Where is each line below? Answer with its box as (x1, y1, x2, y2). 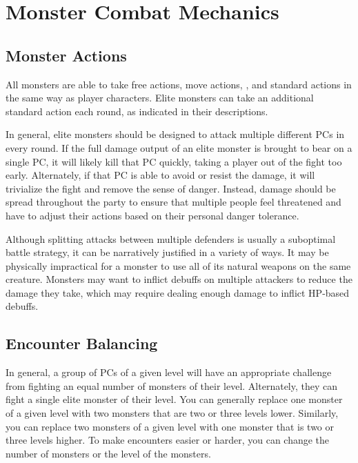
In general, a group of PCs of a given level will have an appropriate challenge (6, 365, 332, 380)
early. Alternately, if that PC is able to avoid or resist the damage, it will (6, 168, 315, 182)
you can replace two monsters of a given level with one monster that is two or (6, 419, 334, 433)
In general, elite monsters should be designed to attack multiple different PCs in (6, 127, 345, 141)
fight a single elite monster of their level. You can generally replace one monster (6, 392, 343, 406)
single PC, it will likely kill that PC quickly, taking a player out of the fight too (6, 154, 342, 168)
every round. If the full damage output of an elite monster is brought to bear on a (6, 140, 352, 155)
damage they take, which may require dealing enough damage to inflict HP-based (6, 285, 350, 299)
